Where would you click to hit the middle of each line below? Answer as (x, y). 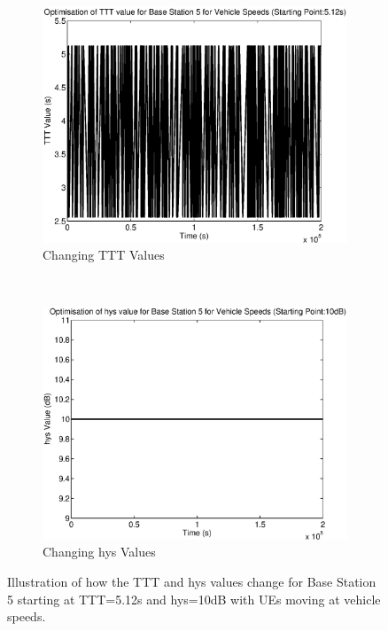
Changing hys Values (99, 552)
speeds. (27, 616)
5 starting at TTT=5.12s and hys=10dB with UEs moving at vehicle (194, 599)
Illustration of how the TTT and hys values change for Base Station (192, 582)
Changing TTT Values (104, 255)
